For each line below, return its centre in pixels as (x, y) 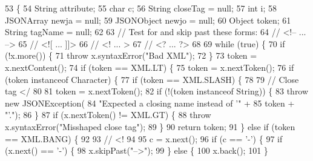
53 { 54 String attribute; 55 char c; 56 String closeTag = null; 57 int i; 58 (141, 8)
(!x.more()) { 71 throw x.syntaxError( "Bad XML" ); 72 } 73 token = (131, 55)
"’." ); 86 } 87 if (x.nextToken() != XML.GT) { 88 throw (108, 115)
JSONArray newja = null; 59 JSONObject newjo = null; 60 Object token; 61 (148, 20)
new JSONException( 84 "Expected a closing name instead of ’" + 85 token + (150, 103)
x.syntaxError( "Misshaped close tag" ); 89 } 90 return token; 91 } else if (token (150, 126)
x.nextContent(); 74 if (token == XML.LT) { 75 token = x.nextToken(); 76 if (150, 67)
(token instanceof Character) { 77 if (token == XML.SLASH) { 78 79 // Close (152, 79)
